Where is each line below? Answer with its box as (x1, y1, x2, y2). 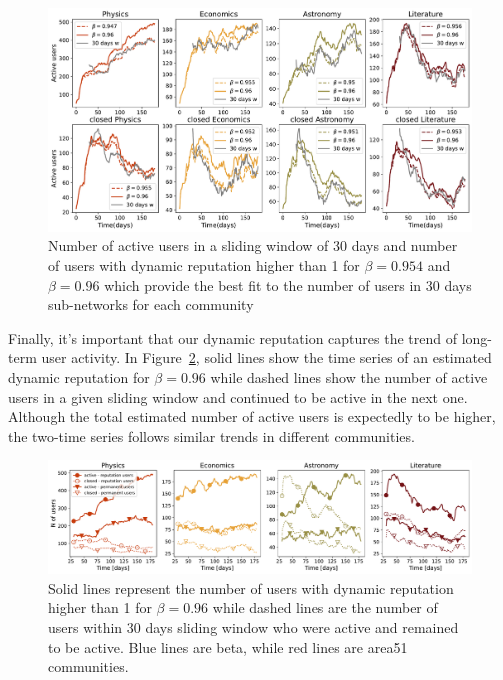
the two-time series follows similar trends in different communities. (8, 425, 415, 446)
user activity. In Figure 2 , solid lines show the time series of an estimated (41, 347, 492, 368)
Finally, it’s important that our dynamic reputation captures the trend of (8, 327, 458, 348)
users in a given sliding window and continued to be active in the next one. (8, 386, 468, 407)
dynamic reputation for (8, 366, 150, 387)
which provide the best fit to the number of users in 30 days (104, 274, 472, 295)
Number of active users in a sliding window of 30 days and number (48, 235, 458, 256)
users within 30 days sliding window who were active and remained (48, 616, 459, 637)
